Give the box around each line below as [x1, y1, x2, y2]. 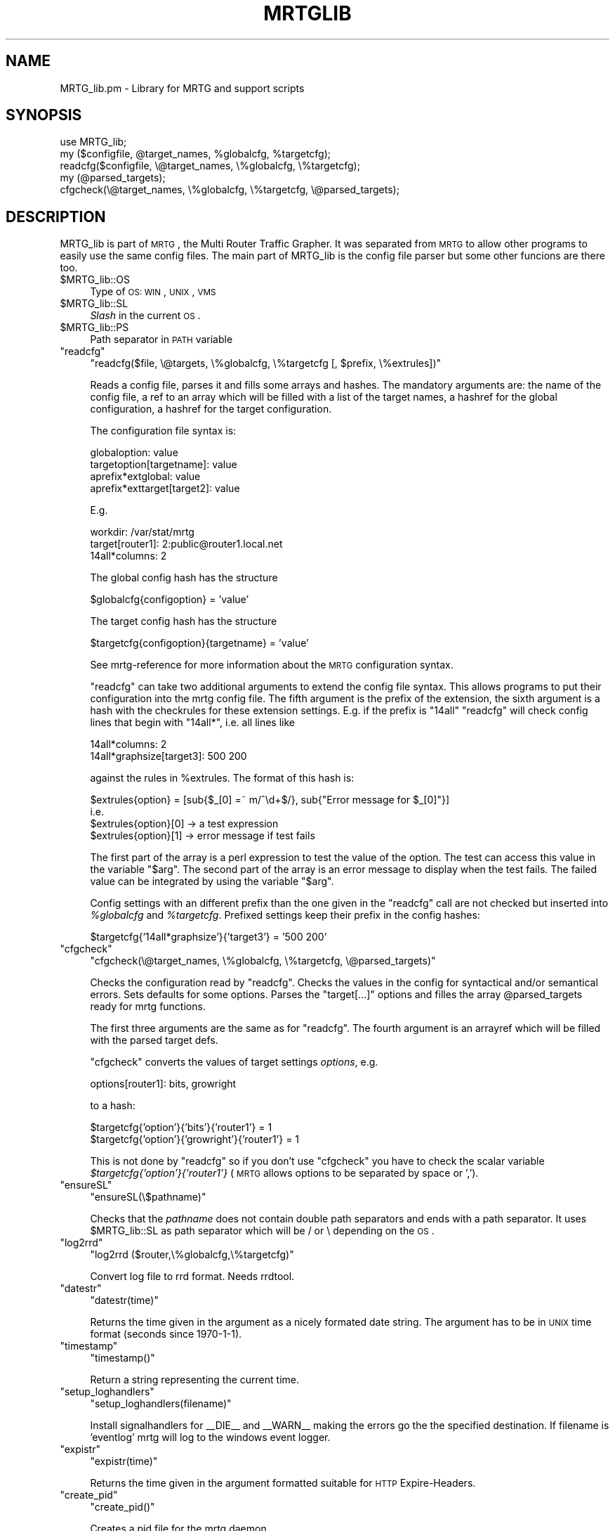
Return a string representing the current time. [90, 1374, 299, 1386]
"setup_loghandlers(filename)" [90, 1397, 232, 1410]
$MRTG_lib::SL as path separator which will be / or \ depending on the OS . [90, 1225, 435, 1237]
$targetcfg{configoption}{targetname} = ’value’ [90, 637, 309, 650]
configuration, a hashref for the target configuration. [90, 403, 332, 415]
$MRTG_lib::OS [60, 273, 131, 286]
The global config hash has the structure [90, 571, 278, 584]
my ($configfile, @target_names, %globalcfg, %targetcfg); [60, 148, 331, 160]
